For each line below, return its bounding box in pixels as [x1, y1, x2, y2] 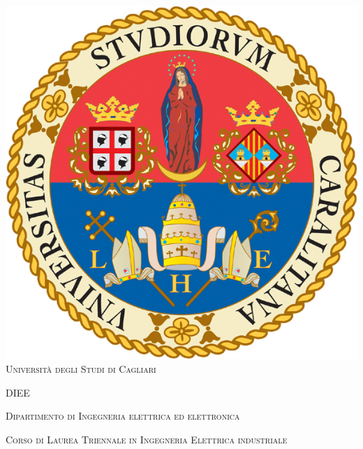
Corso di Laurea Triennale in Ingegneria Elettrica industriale [6, 432, 288, 447]
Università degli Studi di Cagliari [6, 362, 156, 376]
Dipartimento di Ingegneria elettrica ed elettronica [6, 408, 240, 423]
